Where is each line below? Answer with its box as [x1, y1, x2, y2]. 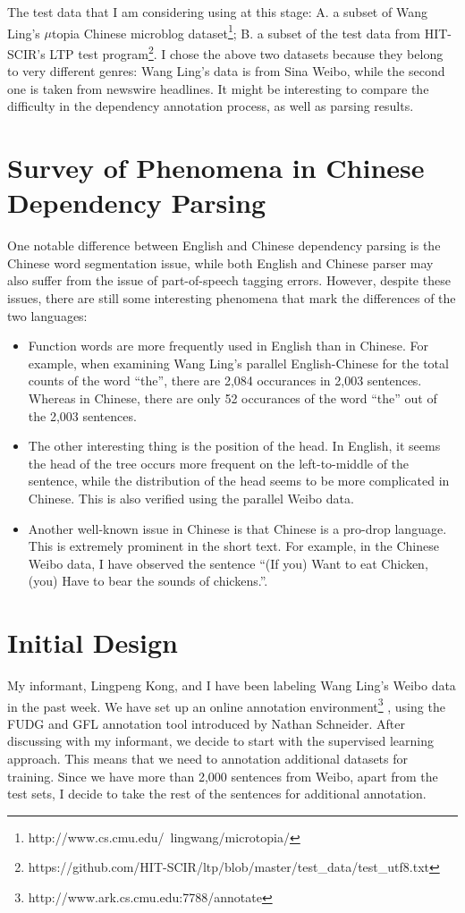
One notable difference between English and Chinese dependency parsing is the [7, 236, 441, 255]
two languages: [7, 306, 88, 325]
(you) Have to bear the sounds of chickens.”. [28, 571, 268, 590]
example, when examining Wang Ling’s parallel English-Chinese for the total [28, 353, 449, 372]
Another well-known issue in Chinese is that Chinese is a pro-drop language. [28, 519, 447, 537]
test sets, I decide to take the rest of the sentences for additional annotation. [7, 784, 427, 803]
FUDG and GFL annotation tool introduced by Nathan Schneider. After [7, 714, 405, 732]
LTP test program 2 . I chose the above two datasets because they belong [49, 41, 444, 63]
